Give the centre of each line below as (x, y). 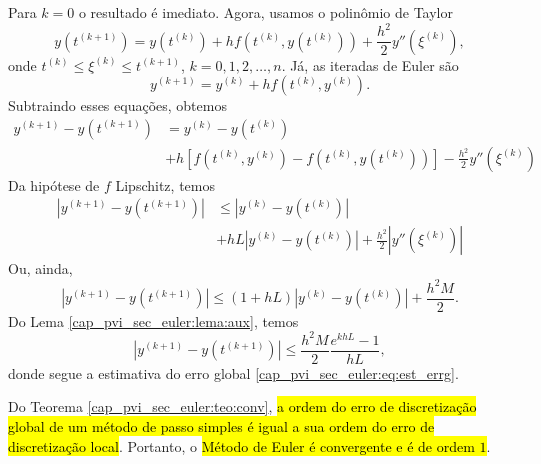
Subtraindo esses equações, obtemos (117, 105)
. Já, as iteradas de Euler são (370, 64)
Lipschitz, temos (165, 184)
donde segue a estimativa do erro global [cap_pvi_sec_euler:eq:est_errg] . (233, 372)
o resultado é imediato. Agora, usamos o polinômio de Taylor (265, 12)
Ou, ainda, (40, 268)
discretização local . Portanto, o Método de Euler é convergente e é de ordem (241, 445)
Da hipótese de (54, 184)
